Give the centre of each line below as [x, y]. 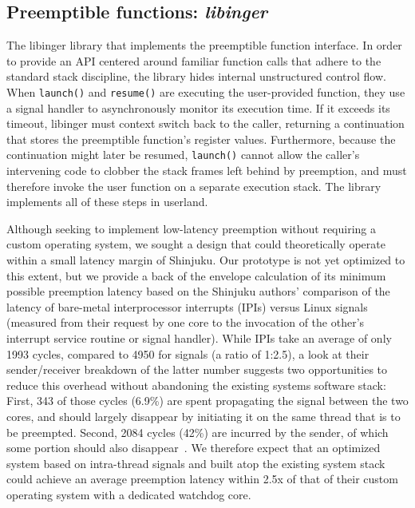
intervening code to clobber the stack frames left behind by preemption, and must [207, 171]
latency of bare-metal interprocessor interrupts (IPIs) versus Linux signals [187, 306]
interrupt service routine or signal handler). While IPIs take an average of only [199, 338]
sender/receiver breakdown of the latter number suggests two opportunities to [197, 369]
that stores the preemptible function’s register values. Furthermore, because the [201, 139]
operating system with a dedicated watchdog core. [129, 494]
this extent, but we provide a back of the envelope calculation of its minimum [196, 275]
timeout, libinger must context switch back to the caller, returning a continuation [206, 123]
